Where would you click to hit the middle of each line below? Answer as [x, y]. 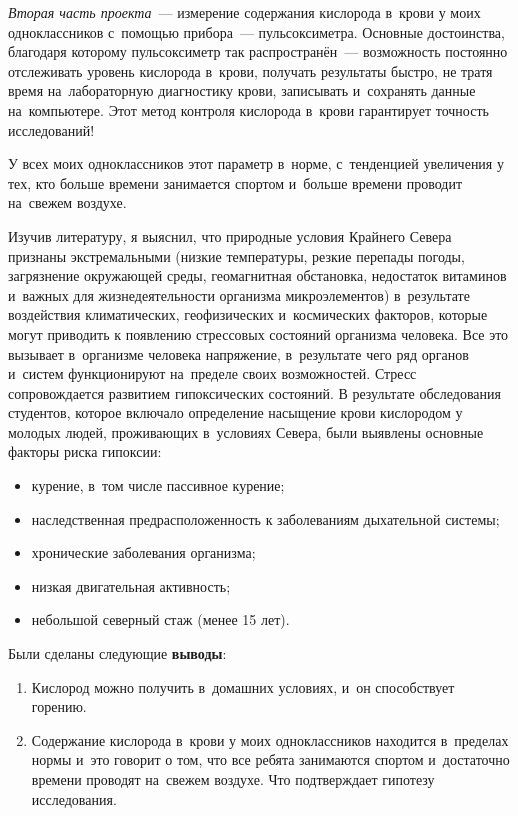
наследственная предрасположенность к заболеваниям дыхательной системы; [265, 518]
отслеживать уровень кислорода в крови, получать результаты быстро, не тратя [250, 70]
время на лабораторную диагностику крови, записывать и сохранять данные [242, 90]
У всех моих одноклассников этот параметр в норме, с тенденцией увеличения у [256, 163]
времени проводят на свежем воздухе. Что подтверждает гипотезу [233, 779]
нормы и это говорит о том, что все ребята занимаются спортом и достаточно [270, 759]
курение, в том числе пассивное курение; [158, 485]
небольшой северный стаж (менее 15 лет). [160, 619]
